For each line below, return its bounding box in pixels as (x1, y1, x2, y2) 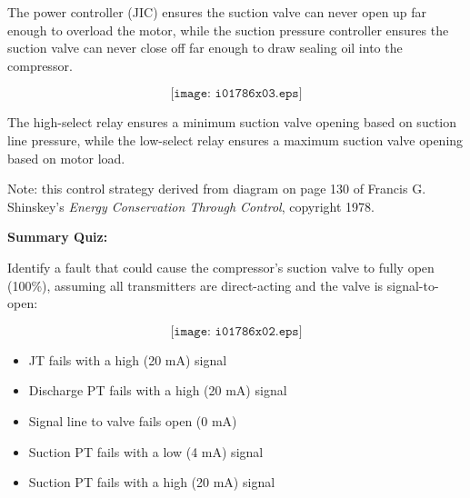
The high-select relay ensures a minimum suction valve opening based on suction (7, 113, 457, 132)
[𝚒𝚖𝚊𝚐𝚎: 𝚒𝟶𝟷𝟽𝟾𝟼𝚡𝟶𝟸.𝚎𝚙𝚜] (170, 324, 303, 338)
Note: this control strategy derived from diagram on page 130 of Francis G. (7, 179, 426, 198)
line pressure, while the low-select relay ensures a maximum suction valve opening (7, 130, 464, 149)
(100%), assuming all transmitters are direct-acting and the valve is (7, 275, 384, 294)
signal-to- (386, 275, 439, 294)
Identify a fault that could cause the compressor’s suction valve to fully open (7, 257, 435, 276)
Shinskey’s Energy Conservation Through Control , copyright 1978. (7, 196, 375, 215)
